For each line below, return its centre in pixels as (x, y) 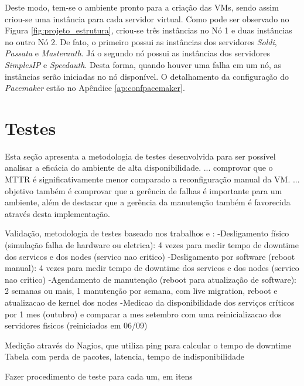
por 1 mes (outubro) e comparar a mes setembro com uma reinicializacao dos (143, 314)
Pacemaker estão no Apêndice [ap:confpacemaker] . (95, 88)
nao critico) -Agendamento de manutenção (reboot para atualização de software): (151, 279)
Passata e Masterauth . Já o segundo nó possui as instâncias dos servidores (137, 53)
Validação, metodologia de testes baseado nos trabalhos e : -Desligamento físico (147, 233)
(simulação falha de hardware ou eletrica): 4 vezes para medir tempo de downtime (152, 245)
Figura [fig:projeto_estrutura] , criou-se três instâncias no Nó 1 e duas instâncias (148, 30)
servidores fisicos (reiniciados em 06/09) (76, 325)
